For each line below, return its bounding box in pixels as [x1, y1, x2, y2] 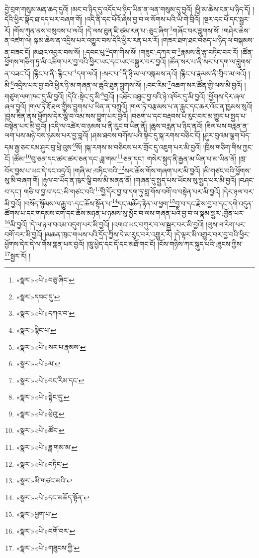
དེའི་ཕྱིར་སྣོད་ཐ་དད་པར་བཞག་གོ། [4, 13, 83, 24]
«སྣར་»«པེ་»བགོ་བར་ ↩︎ [16, 526, 76, 536]
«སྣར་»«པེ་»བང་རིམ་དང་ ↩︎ [16, 375, 85, 385]
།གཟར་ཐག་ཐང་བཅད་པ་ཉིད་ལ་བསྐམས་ [161, 35, 254, 45]
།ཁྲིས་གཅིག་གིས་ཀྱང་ [203, 141, 253, 152]
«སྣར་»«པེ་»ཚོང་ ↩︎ [16, 425, 65, 435]
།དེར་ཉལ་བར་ [222, 186, 255, 196]
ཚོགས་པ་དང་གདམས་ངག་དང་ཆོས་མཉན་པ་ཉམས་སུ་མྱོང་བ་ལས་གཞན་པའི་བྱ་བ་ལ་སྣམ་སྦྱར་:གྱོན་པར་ [4, 207, 245, 218]
